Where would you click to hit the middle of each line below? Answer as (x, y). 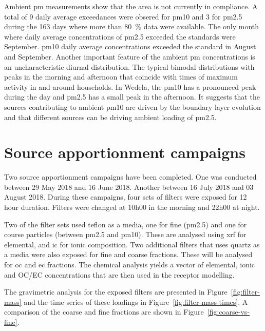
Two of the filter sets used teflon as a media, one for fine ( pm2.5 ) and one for (126, 224)
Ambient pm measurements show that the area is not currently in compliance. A (131, 6)
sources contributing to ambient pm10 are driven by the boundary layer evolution (132, 106)
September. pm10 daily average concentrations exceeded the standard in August (130, 46)
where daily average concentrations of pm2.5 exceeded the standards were (120, 36)
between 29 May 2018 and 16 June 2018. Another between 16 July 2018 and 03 (129, 187)
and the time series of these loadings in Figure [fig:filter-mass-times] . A (136, 301)
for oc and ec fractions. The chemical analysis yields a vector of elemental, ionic (130, 264)
